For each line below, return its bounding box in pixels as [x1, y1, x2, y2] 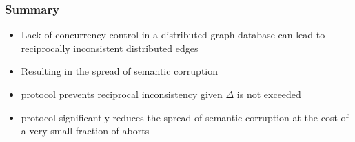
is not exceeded [236, 87, 301, 101]
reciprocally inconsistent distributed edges [21, 40, 199, 55]
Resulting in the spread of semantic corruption [21, 64, 219, 78]
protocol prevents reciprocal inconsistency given [21, 87, 223, 101]
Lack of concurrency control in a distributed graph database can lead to [21, 27, 325, 42]
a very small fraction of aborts [21, 123, 150, 138]
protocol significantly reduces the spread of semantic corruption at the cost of [21, 110, 349, 124]
